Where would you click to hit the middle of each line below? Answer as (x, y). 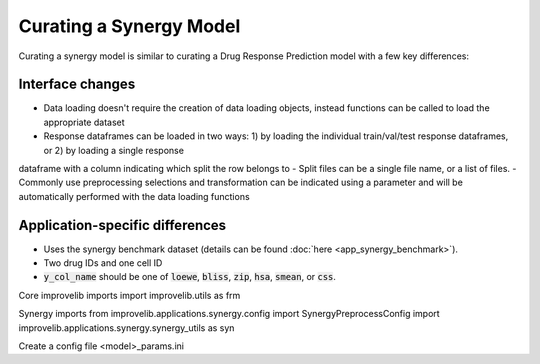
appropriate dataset (84, 122)
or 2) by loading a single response (114, 150)
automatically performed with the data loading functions (134, 196)
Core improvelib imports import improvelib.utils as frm (129, 295)
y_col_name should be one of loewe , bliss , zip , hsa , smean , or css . (190, 277)
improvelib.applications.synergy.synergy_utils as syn (126, 327)
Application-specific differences (122, 225)
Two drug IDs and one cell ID (103, 263)
